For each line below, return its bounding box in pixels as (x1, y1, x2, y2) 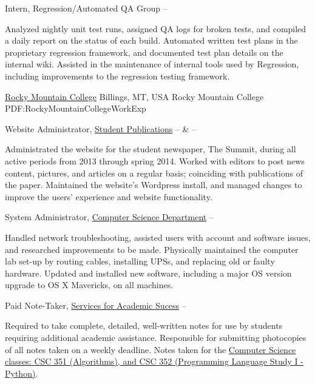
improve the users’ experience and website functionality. (5, 190, 212, 203)
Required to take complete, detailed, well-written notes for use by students (5, 319, 283, 332)
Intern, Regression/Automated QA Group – (5, 2, 168, 14)
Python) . (5, 366, 38, 379)
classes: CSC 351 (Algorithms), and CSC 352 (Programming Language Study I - (5, 355, 303, 368)
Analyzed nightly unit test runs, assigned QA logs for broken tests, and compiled (5, 22, 307, 35)
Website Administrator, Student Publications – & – (5, 122, 197, 135)
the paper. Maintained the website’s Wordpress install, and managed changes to (5, 178, 302, 191)
